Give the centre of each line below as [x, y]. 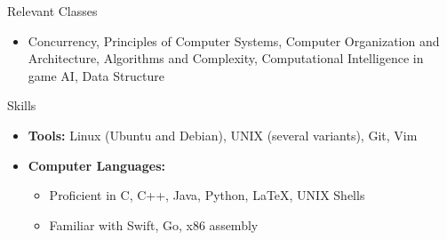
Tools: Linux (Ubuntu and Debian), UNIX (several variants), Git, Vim [223, 135]
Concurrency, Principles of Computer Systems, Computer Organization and [234, 40]
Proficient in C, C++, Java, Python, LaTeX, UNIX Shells [207, 195]
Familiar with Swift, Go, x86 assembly [154, 224]
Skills [22, 105]
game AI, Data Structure [96, 75]
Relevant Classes [52, 11]
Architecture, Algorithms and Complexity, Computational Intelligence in [226, 58]
